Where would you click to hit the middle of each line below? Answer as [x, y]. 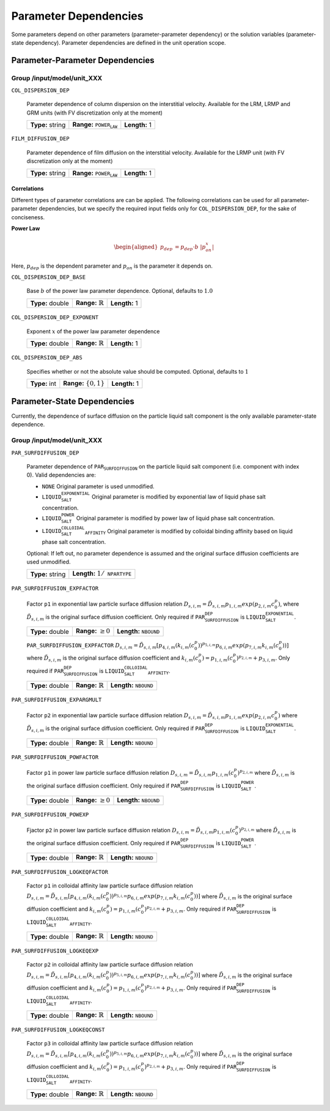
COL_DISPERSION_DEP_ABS [47, 358]
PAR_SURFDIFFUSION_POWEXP [50, 814]
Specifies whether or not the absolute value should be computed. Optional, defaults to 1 [137, 371]
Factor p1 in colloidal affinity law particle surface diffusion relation [110, 886]
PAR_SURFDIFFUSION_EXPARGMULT [57, 699]
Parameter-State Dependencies [73, 401]
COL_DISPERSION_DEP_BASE [48, 277]
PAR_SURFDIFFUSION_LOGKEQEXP [55, 951]
